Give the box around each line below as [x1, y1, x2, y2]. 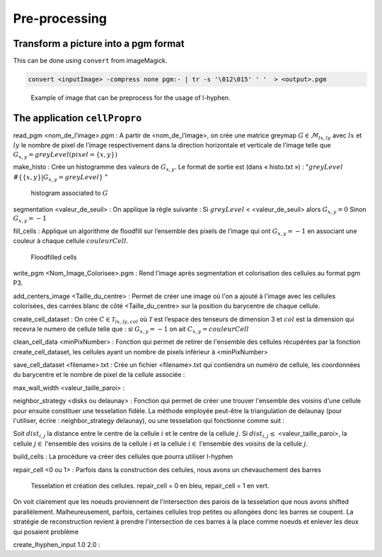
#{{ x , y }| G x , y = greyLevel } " [13, 172, 108, 183]
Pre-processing [13, 11, 108, 26]
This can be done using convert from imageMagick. [13, 57, 168, 65]
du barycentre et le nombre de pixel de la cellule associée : [13, 371, 185, 379]
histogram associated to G [30, 189, 108, 198]
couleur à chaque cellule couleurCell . [13, 237, 129, 245]
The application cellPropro [13, 112, 142, 124]
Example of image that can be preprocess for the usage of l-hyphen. [30, 94, 231, 102]
